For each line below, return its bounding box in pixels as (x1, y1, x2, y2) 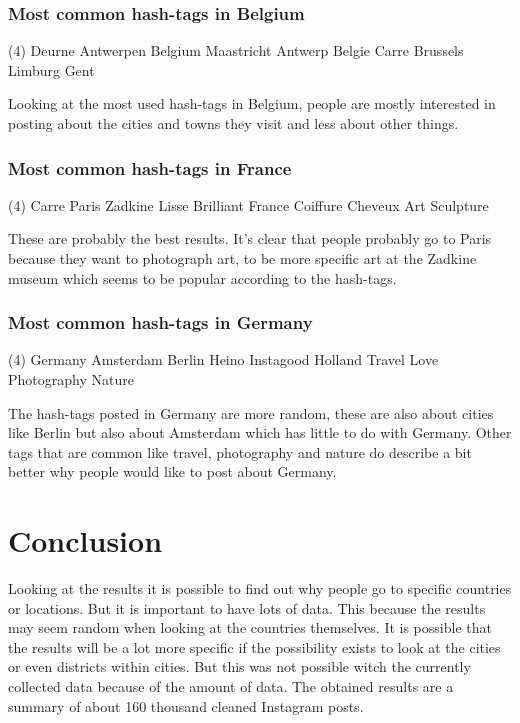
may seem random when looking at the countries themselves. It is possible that (8, 617, 492, 638)
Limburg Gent (8, 59, 95, 80)
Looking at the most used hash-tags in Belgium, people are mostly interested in (8, 93, 496, 114)
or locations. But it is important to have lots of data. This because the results (8, 597, 486, 618)
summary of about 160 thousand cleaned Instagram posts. (8, 695, 364, 716)
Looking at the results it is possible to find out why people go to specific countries (8, 578, 512, 599)
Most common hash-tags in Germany (8, 310, 313, 335)
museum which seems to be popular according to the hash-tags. (8, 267, 397, 288)
